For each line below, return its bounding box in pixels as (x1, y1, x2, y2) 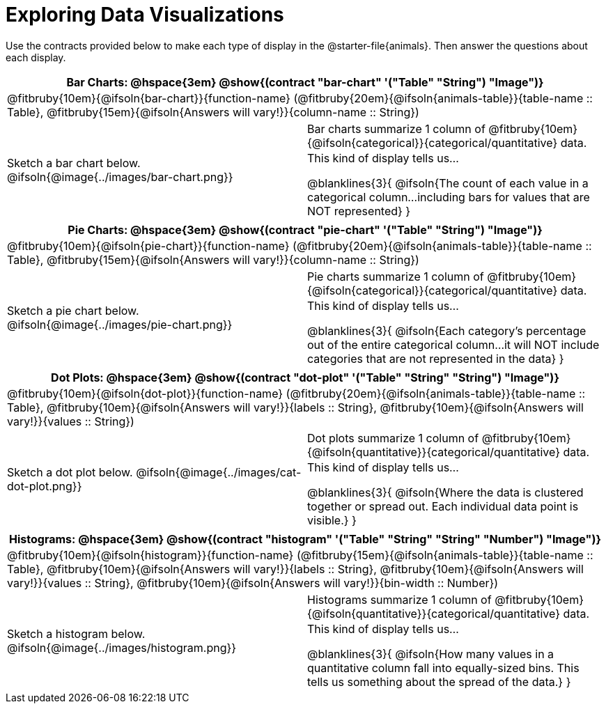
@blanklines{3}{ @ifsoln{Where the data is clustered (307, 485, 584, 499)
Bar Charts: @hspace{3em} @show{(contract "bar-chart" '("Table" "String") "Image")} (66, 75, 544, 89)
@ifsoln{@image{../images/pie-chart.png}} (7, 317, 233, 332)
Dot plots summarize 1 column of (307, 430, 479, 445)
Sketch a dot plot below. (7, 465, 133, 479)
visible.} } (307, 513, 357, 527)
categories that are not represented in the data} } (307, 351, 564, 366)
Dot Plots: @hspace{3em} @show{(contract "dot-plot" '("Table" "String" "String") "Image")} (51, 370, 559, 384)
